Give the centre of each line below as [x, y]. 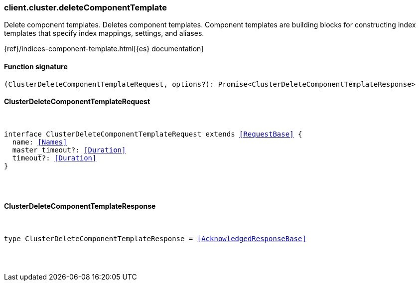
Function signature [36, 66]
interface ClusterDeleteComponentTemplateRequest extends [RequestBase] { [153, 134]
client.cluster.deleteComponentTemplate [85, 7]
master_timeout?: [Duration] [69, 150]
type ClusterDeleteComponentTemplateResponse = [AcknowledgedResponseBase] [155, 239]
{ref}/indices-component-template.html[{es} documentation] [104, 49]
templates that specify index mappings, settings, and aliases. [104, 33]
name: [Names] [40, 142]
